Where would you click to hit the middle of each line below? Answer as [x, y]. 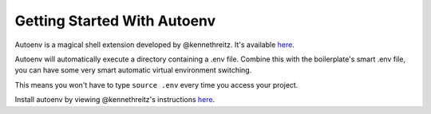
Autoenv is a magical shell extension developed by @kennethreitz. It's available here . [154, 45]
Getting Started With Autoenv [115, 21]
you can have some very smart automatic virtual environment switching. [133, 70]
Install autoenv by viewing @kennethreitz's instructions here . [115, 100]
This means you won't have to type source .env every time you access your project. [156, 85]
